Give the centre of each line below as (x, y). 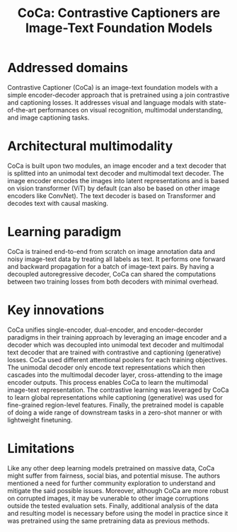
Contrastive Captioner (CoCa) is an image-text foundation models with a (112, 87)
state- (218, 102)
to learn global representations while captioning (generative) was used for (115, 397)
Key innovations (56, 310)
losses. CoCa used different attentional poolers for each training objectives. (117, 359)
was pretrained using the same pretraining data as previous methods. (109, 521)
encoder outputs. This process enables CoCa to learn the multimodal (108, 382)
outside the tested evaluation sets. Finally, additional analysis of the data (113, 505)
